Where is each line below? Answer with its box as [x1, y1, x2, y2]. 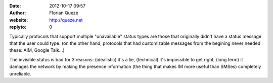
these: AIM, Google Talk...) [9, 47, 65, 53]
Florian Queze [49, 10, 78, 16]
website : [9, 17, 28, 23]
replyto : [9, 24, 27, 30]
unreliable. [9, 70, 31, 76]
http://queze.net [49, 17, 83, 23]
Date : [9, 3, 21, 9]
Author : [9, 10, 26, 16]
